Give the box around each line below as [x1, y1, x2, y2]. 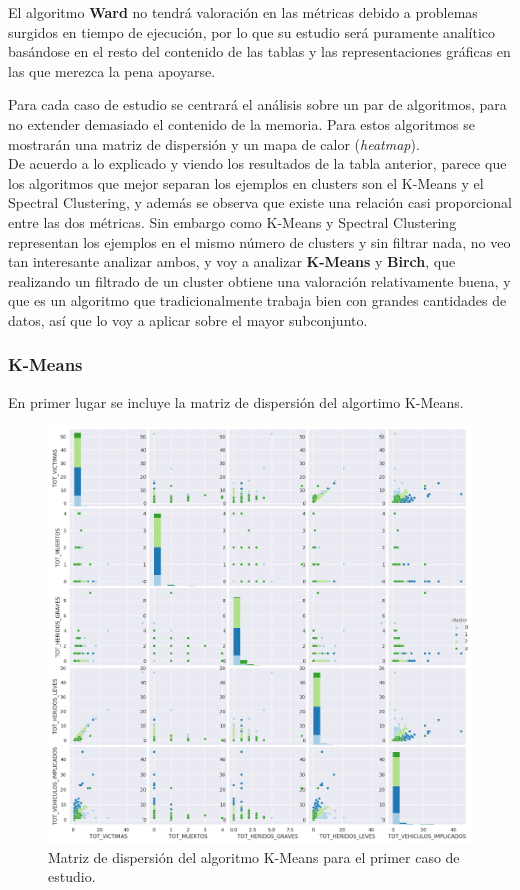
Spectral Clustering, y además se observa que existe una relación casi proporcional [8, 192, 512, 213]
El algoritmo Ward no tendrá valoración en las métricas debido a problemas [8, 2, 478, 22]
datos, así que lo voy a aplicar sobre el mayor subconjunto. [8, 309, 368, 330]
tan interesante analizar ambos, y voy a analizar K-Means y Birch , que [8, 251, 456, 272]
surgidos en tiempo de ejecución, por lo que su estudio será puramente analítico [8, 21, 496, 42]
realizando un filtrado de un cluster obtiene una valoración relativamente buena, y [8, 270, 511, 291]
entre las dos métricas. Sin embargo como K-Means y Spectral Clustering [8, 211, 457, 232]
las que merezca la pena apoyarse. [8, 60, 216, 81]
